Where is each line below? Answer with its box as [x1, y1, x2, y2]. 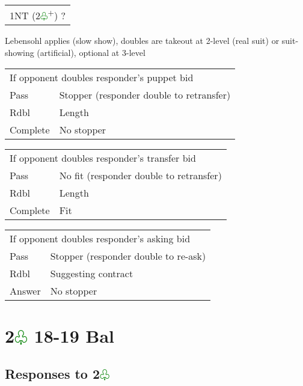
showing [5, 46, 34, 58]
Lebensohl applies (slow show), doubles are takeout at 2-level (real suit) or [5, 34, 280, 47]
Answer [10, 283, 41, 298]
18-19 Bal [34, 323, 114, 348]
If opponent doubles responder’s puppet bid [10, 70, 194, 84]
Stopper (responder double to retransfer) [59, 87, 231, 102]
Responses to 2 [5, 364, 100, 383]
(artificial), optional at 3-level [37, 46, 145, 58]
